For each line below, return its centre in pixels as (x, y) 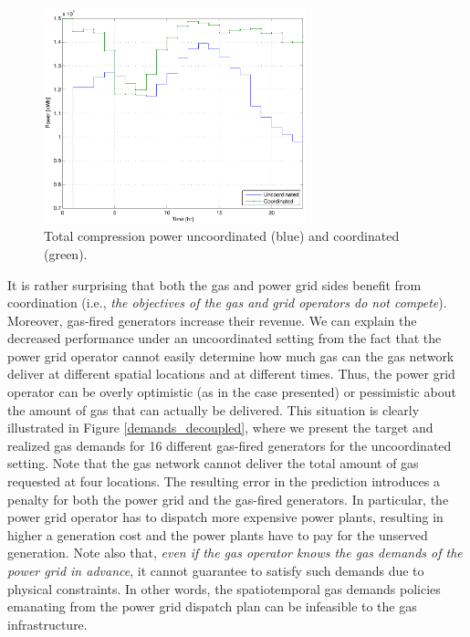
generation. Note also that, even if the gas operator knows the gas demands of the (235, 553)
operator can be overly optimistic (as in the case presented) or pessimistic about (232, 392)
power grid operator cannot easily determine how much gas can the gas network (231, 355)
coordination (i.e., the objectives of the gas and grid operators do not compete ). (227, 303)
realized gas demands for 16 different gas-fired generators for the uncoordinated (230, 445)
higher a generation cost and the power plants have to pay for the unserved (218, 534)
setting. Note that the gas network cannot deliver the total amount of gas (213, 463)
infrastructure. (47, 624)
